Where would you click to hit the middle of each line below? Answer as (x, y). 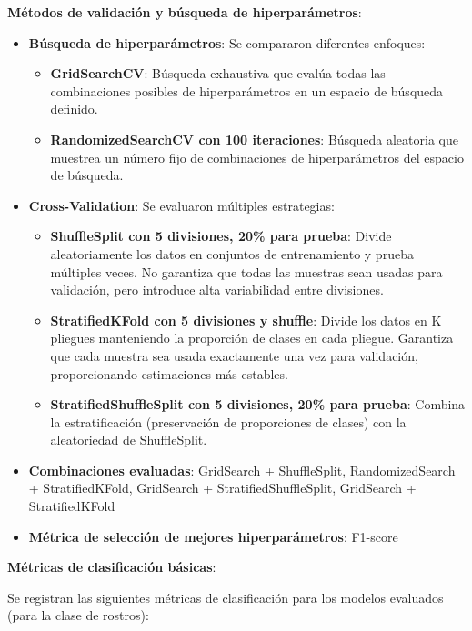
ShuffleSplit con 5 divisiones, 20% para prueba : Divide (221, 236)
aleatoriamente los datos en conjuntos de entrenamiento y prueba (232, 253)
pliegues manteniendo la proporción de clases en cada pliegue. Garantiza (252, 338)
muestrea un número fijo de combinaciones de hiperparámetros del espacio (257, 157)
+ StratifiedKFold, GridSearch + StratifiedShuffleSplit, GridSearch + (222, 488)
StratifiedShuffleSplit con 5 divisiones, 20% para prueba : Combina (258, 404)
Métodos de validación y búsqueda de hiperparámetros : (185, 12)
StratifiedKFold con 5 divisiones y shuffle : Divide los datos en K (246, 320)
